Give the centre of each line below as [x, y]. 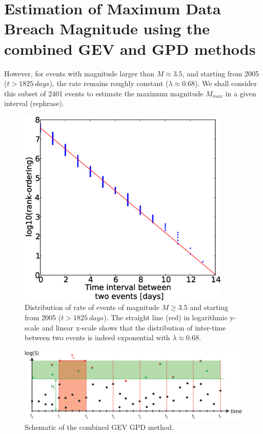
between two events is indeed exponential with [97, 337]
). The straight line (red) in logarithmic [166, 317]
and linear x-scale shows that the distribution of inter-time [134, 327]
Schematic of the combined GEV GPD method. [99, 427]
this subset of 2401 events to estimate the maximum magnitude [104, 93]
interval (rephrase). [34, 103]
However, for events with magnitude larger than [79, 73]
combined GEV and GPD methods [130, 48]
